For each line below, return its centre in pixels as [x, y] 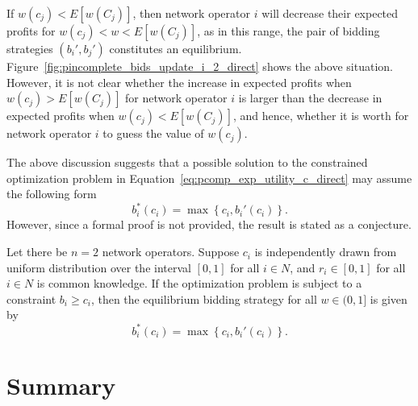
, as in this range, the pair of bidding [288, 31]
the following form [52, 194]
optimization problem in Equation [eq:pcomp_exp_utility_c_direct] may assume [209, 178]
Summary [61, 385]
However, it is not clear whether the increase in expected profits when [179, 82]
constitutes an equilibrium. [176, 48]
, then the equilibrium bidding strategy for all [204, 298]
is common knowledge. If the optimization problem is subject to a [199, 283]
